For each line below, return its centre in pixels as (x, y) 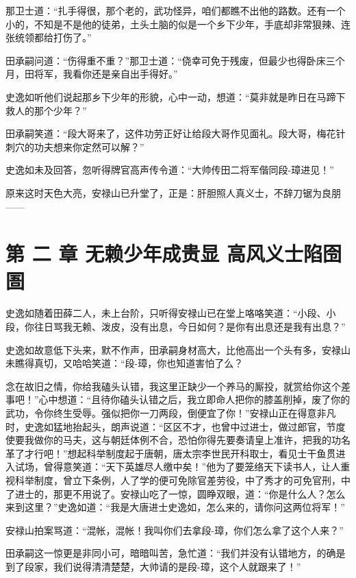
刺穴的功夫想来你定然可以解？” (75, 146)
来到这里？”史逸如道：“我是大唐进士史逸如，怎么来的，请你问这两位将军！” (175, 507)
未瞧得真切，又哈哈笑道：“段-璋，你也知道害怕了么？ (125, 363)
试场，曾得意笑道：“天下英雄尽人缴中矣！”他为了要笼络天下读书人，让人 (178, 467)
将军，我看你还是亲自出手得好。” (106, 74)
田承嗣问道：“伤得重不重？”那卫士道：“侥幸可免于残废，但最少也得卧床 (166, 60)
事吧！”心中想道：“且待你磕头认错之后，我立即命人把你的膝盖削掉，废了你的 (178, 399)
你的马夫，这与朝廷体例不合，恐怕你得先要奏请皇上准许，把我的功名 (197, 440)
